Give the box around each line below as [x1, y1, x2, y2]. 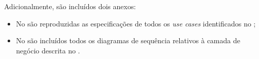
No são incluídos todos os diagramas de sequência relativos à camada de [16, 35, 240, 46]
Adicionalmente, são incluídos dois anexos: [4, 1, 136, 11]
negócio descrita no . [16, 45, 80, 55]
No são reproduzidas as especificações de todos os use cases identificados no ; [16, 18, 256, 28]
